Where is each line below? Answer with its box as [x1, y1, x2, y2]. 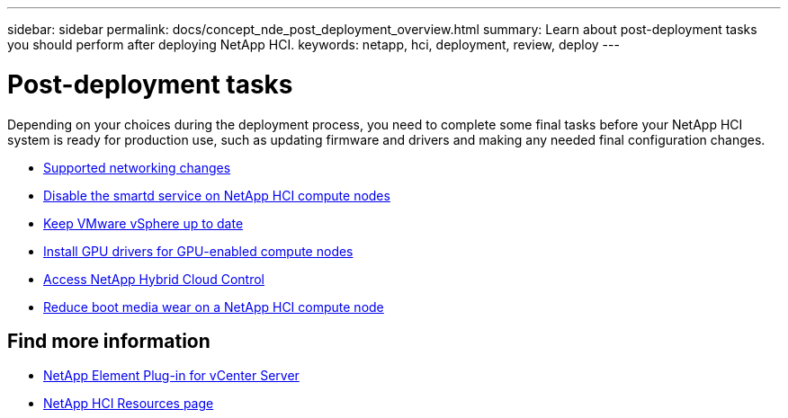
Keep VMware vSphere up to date [43, 215, 244, 231]
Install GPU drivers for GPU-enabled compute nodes [43, 243, 354, 259]
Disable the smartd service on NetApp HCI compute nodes [43, 187, 390, 203]
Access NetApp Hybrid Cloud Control [43, 271, 264, 287]
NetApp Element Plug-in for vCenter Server [43, 368, 300, 384]
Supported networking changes [43, 159, 231, 175]
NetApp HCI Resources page [43, 396, 214, 412]
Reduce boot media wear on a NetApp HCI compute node [43, 298, 384, 315]
